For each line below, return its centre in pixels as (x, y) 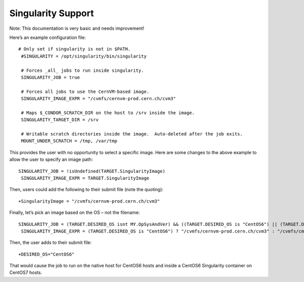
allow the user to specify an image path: (51, 160)
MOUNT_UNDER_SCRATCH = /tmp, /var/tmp (69, 141)
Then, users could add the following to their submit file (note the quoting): (86, 190)
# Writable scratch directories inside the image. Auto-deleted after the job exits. (132, 134)
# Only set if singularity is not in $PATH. (75, 49)
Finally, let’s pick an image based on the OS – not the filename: (75, 213)
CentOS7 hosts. (26, 272)
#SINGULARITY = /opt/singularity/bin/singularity (84, 56)
